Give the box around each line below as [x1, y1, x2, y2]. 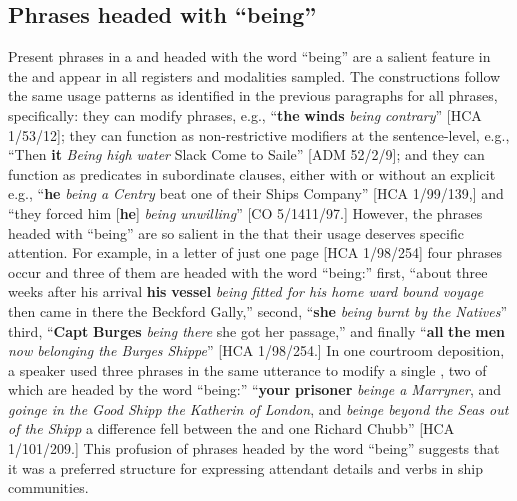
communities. [8, 477, 89, 498]
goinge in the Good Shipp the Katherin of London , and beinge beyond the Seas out [8, 398, 509, 419]
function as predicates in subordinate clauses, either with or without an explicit [8, 163, 496, 184]
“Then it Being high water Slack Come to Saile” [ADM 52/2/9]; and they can [8, 144, 485, 165]
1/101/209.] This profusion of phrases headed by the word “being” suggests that [8, 438, 500, 459]
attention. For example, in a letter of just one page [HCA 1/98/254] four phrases [8, 242, 503, 263]
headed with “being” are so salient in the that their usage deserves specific [8, 222, 464, 243]
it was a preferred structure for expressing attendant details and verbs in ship [8, 457, 483, 478]
